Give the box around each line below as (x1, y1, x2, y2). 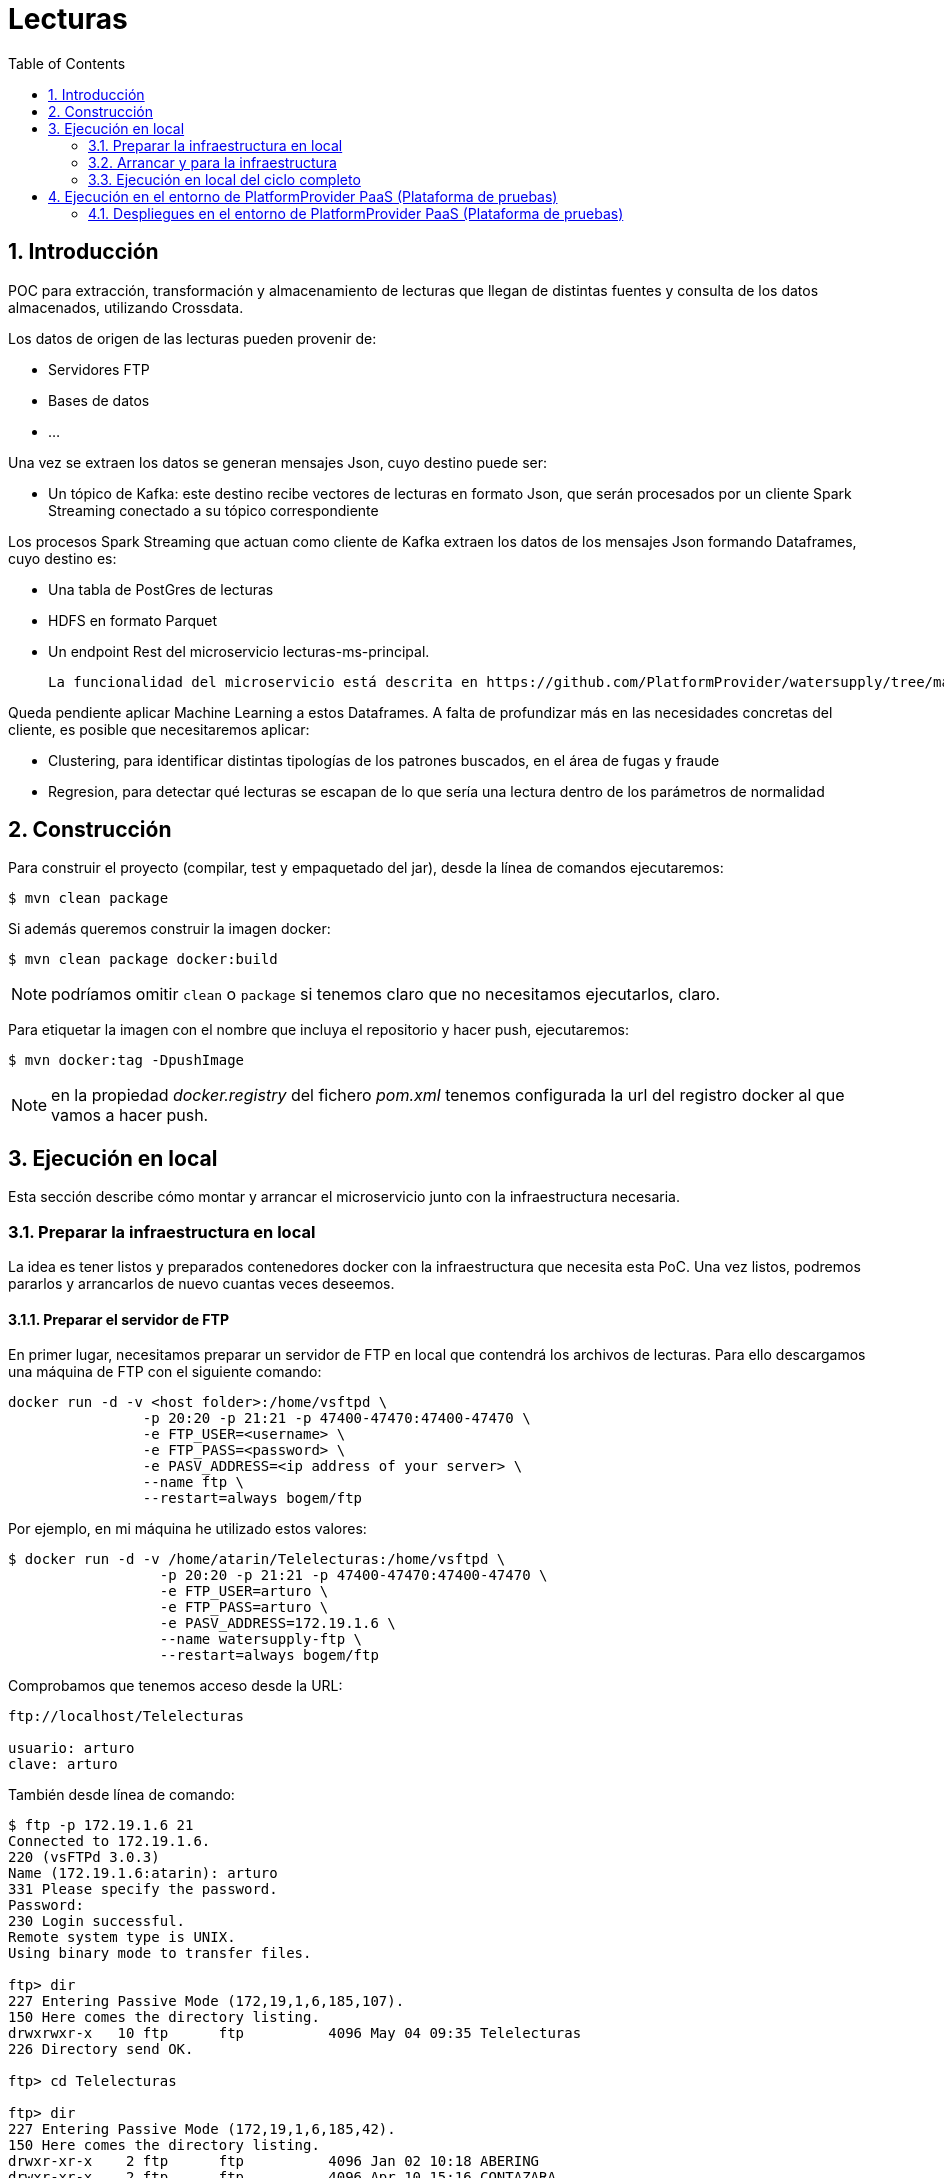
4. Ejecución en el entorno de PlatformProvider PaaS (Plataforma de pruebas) (48, 187, 558, 205)
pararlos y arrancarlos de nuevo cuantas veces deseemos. (8, 1275, 395, 1293)
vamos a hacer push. (51, 1105, 209, 1126)
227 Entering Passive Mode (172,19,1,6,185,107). (8, 1993, 405, 2010)
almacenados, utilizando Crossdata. (8, 298, 244, 316)
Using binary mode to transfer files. (8, 1945, 312, 1962)
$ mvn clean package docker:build (8, 951, 278, 968)
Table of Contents (8, 54, 126, 72)
